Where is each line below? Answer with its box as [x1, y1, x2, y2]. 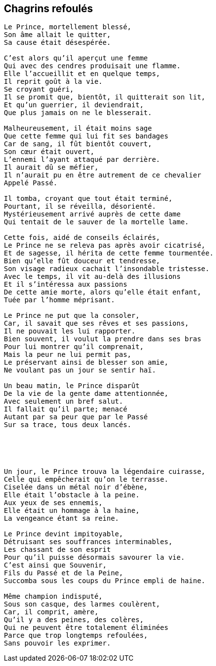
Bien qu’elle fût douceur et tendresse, [4, 257, 160, 265]
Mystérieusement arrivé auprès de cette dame [4, 210, 181, 218]
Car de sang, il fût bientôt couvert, [4, 140, 152, 148]
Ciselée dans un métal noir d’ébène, [4, 483, 148, 491]
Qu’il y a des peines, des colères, [4, 616, 144, 624]
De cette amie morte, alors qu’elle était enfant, [4, 288, 201, 296]
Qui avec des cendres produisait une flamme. [4, 62, 181, 70]
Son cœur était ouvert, [4, 148, 95, 156]
